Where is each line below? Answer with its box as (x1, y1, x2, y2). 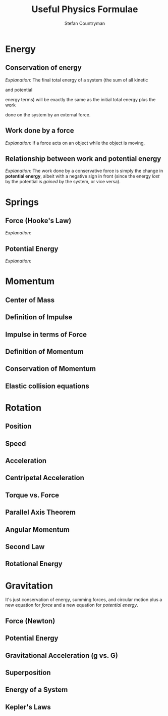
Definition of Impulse (5, 313, 73, 322)
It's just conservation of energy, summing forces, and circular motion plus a (5, 597, 162, 603)
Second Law (5, 542, 45, 551)
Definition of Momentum (5, 347, 84, 356)
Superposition (5, 668, 51, 677)
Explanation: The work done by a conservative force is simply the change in (5, 168, 163, 174)
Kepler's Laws (5, 702, 51, 711)
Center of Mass (5, 296, 55, 304)
